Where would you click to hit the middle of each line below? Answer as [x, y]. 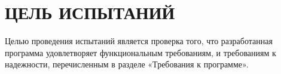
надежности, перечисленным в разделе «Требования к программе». [127, 64]
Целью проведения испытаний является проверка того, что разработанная [139, 41]
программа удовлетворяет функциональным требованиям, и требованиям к [140, 52]
